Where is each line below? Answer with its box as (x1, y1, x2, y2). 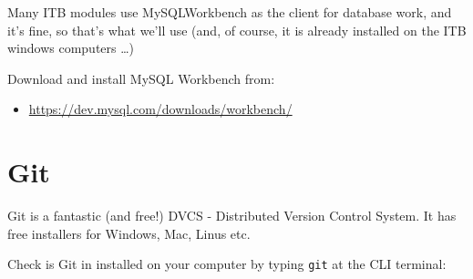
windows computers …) (7, 38, 135, 57)
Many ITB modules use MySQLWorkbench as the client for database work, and (7, 3, 452, 21)
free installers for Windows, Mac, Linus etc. (7, 223, 251, 243)
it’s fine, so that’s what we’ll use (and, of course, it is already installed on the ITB (7, 20, 467, 39)
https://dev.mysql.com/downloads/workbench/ (28, 99, 293, 119)
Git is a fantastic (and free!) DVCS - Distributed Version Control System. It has (7, 206, 457, 225)
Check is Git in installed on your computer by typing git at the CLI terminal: (7, 254, 447, 274)
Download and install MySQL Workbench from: (7, 68, 275, 88)
